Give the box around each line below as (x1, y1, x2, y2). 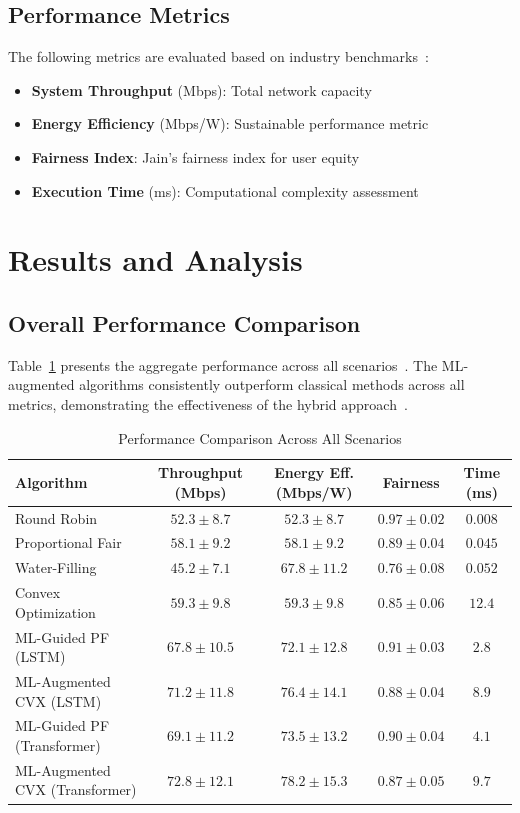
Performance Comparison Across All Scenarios (118, 427, 402, 448)
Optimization (15, 601, 96, 622)
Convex (15, 582, 61, 603)
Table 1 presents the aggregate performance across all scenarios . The (8, 354, 438, 375)
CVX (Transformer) (15, 779, 137, 800)
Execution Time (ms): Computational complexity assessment (31, 180, 419, 201)
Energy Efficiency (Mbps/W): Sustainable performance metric (31, 113, 429, 134)
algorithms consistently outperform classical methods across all (79, 374, 465, 395)
